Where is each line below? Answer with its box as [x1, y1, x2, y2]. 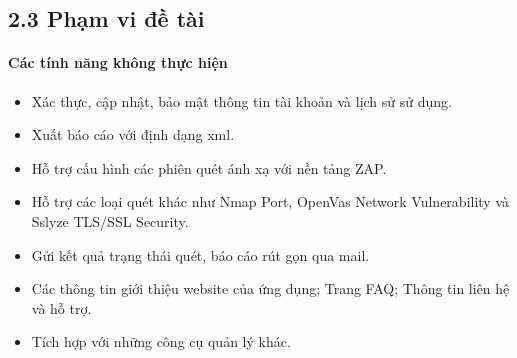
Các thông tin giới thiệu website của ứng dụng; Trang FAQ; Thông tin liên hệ [31, 278, 510, 299]
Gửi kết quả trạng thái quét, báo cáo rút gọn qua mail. [31, 244, 370, 265]
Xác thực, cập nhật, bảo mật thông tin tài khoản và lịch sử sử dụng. [31, 90, 452, 111]
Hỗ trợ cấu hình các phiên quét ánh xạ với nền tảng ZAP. [31, 157, 387, 178]
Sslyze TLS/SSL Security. [31, 210, 189, 231]
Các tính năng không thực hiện [8, 52, 228, 73]
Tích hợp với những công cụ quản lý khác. [31, 331, 291, 352]
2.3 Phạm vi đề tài [8, 3, 205, 34]
